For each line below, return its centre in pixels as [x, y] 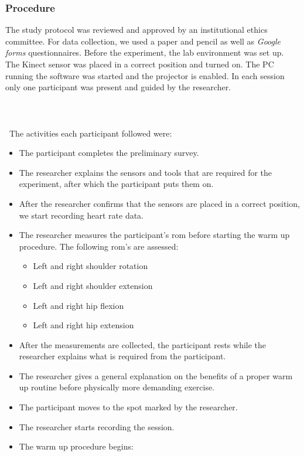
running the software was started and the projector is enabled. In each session [145, 75]
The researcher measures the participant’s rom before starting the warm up [154, 235]
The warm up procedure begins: [76, 446]
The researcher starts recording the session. [97, 426]
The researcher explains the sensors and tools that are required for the [146, 172]
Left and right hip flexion [78, 305]
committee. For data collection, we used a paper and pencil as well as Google [143, 41]
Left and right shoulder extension [93, 285]
